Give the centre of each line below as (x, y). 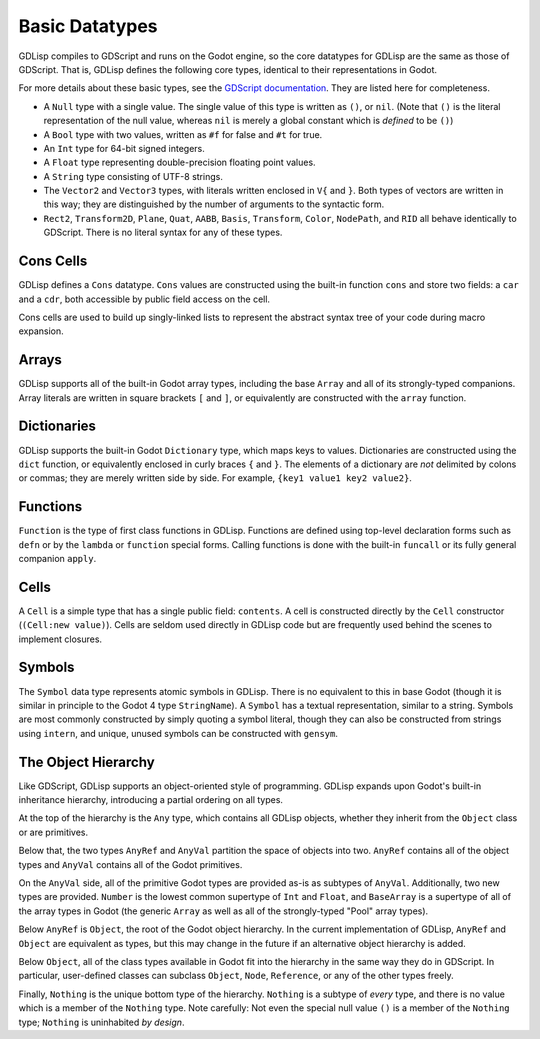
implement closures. (60, 639)
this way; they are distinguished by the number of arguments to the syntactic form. (214, 204)
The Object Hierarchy (86, 761)
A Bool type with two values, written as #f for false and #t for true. (183, 134)
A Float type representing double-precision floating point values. (179, 162)
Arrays (40, 360)
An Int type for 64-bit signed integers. (124, 148)
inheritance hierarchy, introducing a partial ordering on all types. (151, 800)
